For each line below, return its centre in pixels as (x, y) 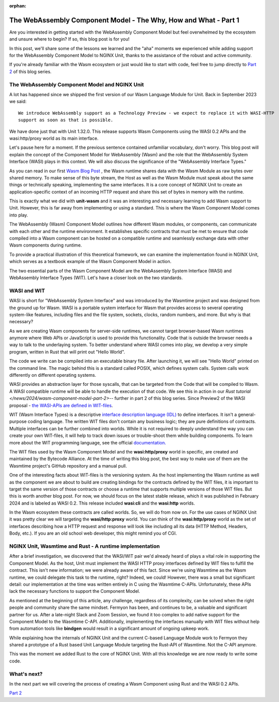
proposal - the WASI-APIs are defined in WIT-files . (61, 405)
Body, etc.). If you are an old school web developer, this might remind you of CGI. (93, 533)
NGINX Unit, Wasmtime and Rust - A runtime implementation (85, 546)
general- (247, 414)
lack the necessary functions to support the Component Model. (75, 591)
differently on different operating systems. (53, 375)
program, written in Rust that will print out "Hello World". (67, 352)
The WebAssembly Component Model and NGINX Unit (77, 84)
